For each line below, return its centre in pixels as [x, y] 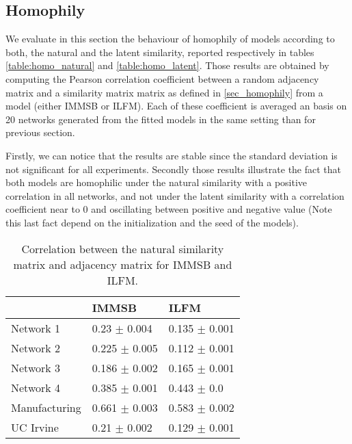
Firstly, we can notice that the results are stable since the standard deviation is [172, 155]
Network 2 [36, 348]
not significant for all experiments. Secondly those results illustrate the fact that [174, 169]
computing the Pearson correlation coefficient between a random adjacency [162, 78]
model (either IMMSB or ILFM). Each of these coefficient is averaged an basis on [176, 106]
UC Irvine [35, 427]
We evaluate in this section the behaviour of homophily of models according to [170, 39]
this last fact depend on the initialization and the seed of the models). [152, 222]
